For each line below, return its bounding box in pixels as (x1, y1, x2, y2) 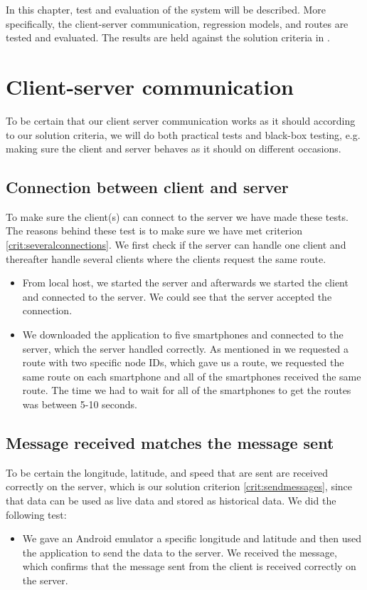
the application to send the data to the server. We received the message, (22, 544, 337, 559)
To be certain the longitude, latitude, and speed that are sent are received (6, 465, 328, 480)
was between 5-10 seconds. (22, 397, 137, 412)
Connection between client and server (6, 176, 289, 198)
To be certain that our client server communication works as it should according (6, 113, 356, 128)
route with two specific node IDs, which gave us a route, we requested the (22, 355, 344, 370)
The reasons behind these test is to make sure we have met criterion (6, 223, 303, 238)
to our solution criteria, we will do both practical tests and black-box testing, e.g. (6, 127, 361, 142)
